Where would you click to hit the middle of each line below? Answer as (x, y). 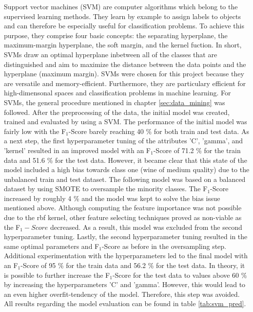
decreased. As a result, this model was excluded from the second (146, 227)
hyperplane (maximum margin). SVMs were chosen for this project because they (124, 74)
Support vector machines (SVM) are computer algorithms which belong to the (121, 6)
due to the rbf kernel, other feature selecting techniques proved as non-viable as (123, 217)
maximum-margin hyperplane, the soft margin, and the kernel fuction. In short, (123, 45)
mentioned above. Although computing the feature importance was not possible (123, 208)
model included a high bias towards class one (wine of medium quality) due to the (127, 169)
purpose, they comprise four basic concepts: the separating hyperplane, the (116, 35)
